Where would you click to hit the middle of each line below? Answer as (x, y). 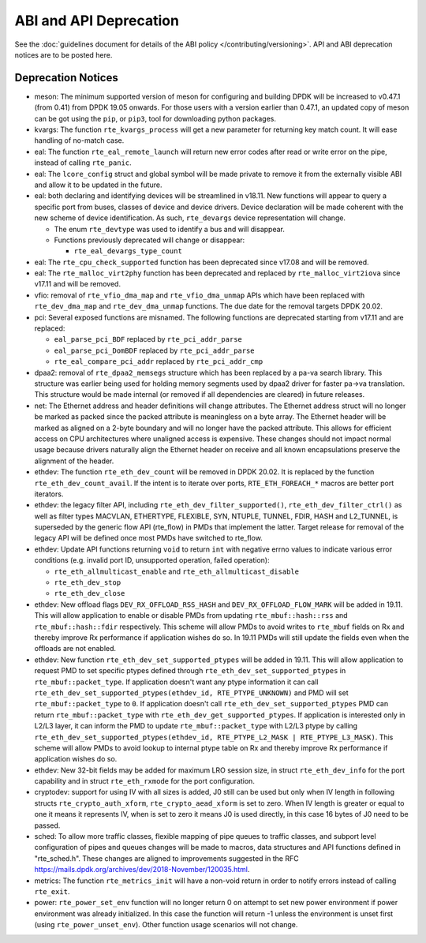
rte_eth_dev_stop (88, 583)
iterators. (49, 494)
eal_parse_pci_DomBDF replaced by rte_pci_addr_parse (155, 350)
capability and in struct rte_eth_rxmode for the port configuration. (145, 781)
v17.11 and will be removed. (78, 284)
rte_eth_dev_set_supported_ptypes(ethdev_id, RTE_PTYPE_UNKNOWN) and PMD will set (191, 692)
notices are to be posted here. (64, 54)
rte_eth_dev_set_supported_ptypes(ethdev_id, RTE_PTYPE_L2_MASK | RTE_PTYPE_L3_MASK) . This (214, 737)
